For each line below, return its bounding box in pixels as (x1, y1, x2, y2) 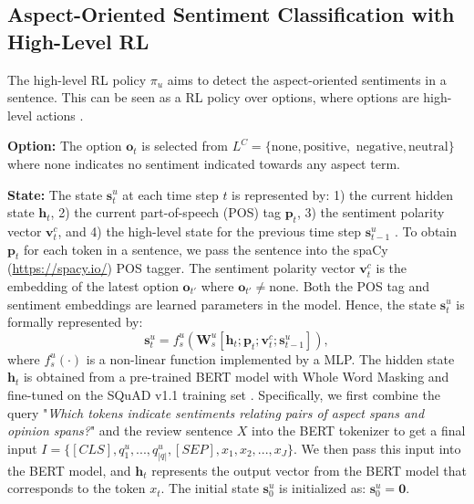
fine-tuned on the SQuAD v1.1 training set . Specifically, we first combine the (7, 384, 440, 404)
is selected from (141, 136, 228, 155)
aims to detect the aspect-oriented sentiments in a (167, 69, 447, 89)
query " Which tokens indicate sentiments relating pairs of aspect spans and (7, 403, 425, 422)
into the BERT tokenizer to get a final (252, 421, 466, 440)
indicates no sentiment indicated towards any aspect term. (74, 153, 400, 173)
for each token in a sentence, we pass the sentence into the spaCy (23, 239, 388, 258)
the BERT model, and (7, 460, 131, 479)
